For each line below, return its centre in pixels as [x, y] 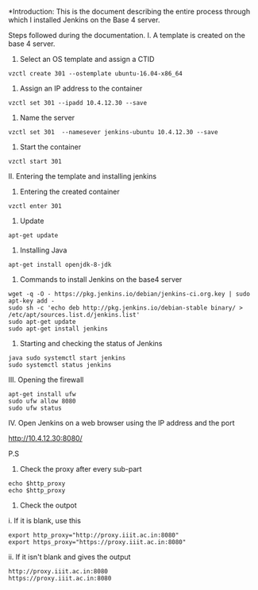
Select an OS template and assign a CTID [87, 59]
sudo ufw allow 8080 [42, 401]
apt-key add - [32, 301]
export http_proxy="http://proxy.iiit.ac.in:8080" [94, 535]
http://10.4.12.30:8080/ [46, 438]
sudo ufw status [35, 408]
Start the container [50, 147]
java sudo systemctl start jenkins [67, 358]
